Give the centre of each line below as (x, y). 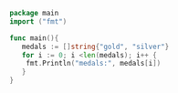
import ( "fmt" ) (38, 21)
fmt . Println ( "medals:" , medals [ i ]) (94, 64)
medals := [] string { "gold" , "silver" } (95, 46)
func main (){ (34, 38)
